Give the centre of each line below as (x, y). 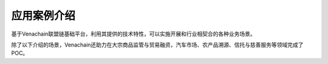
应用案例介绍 (43, 16)
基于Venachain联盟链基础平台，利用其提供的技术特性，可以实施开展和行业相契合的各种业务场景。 (134, 34)
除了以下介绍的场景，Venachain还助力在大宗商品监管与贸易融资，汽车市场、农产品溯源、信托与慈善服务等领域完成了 (157, 45)
